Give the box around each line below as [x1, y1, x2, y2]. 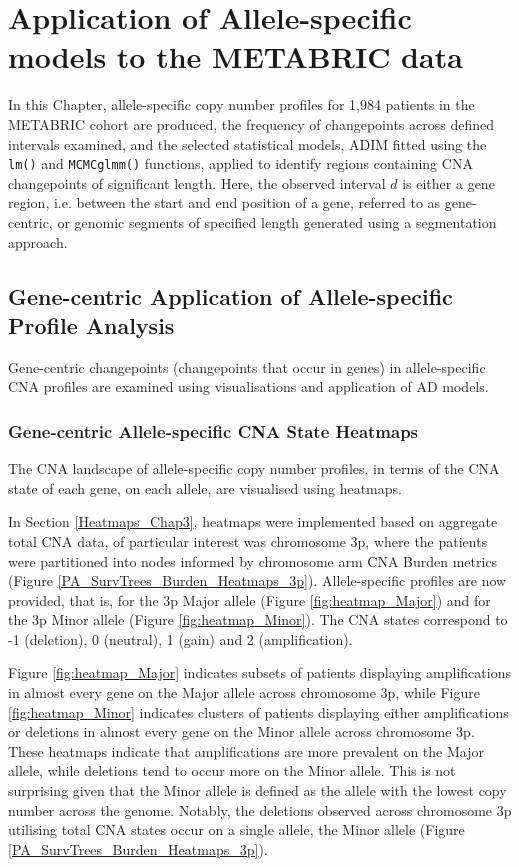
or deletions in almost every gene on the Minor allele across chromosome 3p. [8, 721, 475, 742]
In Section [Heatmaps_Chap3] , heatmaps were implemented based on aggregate [8, 511, 498, 532]
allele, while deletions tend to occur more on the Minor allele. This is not [8, 760, 456, 781]
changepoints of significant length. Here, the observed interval [8, 172, 386, 193]
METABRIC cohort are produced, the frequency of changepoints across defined [8, 113, 494, 134]
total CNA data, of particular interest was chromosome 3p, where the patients [8, 530, 488, 551]
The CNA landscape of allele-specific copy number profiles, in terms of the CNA [8, 458, 500, 479]
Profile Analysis [8, 309, 175, 340]
